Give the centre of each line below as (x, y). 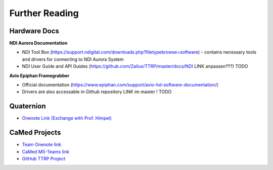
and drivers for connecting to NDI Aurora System (73, 59)
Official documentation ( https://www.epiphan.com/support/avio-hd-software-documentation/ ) (120, 85)
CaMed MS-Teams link (45, 151)
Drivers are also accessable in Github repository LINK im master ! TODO (97, 92)
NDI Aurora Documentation (38, 43)
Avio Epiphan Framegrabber (39, 75)
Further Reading (44, 13)
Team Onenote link (42, 145)
